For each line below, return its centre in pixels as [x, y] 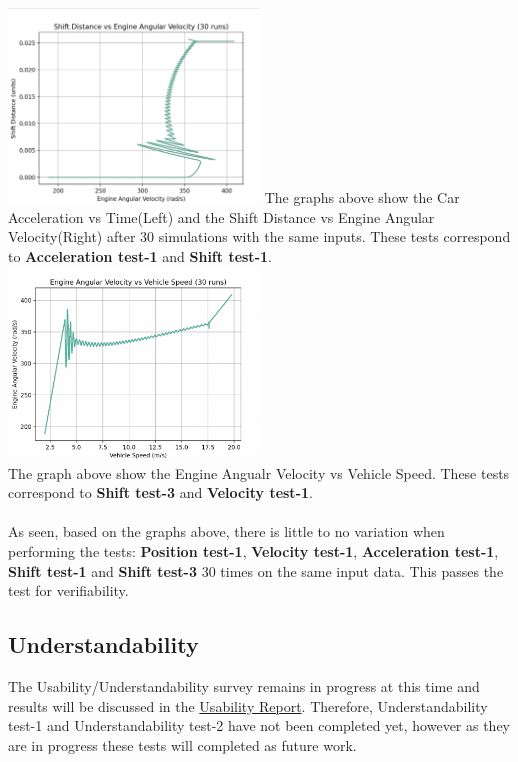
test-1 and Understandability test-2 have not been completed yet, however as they [259, 725]
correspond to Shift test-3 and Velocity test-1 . [160, 492]
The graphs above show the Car [362, 197]
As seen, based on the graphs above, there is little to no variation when [226, 531]
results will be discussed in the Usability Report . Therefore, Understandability [248, 705]
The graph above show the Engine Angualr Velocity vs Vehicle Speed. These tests [259, 472]
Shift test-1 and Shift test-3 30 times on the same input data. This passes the [256, 570]
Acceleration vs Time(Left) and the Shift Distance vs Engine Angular [221, 216]
